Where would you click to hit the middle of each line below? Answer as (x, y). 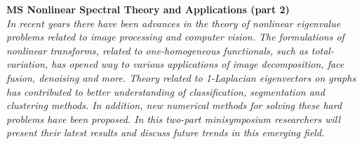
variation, (27, 64)
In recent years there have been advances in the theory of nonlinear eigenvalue (174, 23)
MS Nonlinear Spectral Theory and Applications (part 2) (148, 9)
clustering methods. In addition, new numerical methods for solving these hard (174, 105)
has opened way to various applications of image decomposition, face (198, 64)
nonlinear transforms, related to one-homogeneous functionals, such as (157, 50)
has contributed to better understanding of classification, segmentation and (166, 91)
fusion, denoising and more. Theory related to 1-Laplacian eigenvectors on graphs (181, 77)
